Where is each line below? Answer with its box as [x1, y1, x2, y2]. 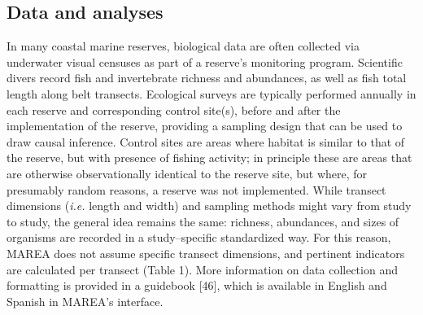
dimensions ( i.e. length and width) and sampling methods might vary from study [7, 197, 412, 214]
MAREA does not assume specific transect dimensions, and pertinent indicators [7, 244, 405, 261]
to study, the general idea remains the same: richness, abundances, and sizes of [7, 212, 399, 230]
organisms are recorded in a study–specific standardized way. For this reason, [7, 229, 391, 246]
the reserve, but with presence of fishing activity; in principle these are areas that [7, 149, 412, 166]
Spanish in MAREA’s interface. [7, 292, 164, 309]
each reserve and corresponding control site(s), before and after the [7, 101, 341, 118]
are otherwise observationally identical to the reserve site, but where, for [7, 164, 368, 182]
